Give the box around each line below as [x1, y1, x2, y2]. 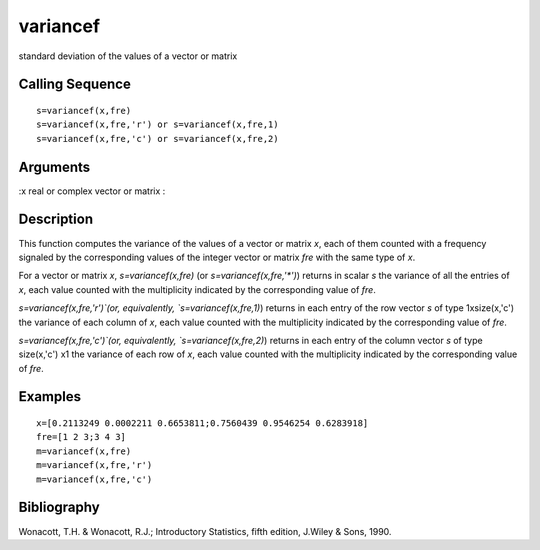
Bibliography [18, 499, 100, 516]
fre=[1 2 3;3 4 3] [36, 431, 127, 443]
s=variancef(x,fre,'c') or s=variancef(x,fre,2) [36, 133, 279, 144]
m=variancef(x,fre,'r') [36, 460, 153, 471]
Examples [18, 388, 82, 405]
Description [18, 211, 94, 228]
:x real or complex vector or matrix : [18, 185, 166, 197]
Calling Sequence [18, 76, 132, 93]
